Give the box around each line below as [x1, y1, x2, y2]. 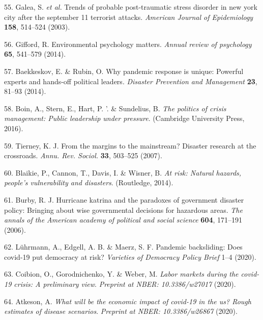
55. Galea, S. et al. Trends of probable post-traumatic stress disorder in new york [4, 2, 257, 12]
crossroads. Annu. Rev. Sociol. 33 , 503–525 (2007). [4, 150, 162, 161]
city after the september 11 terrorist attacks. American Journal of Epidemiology [4, 11, 253, 22]
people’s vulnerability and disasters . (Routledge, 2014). [4, 177, 173, 188]
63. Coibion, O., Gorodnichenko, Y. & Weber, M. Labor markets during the [4, 268, 239, 279]
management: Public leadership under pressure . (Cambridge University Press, [4, 113, 245, 124]
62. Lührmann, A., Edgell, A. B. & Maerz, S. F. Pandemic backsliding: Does [4, 241, 243, 252]
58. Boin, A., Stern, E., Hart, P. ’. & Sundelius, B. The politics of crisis [4, 103, 226, 113]
